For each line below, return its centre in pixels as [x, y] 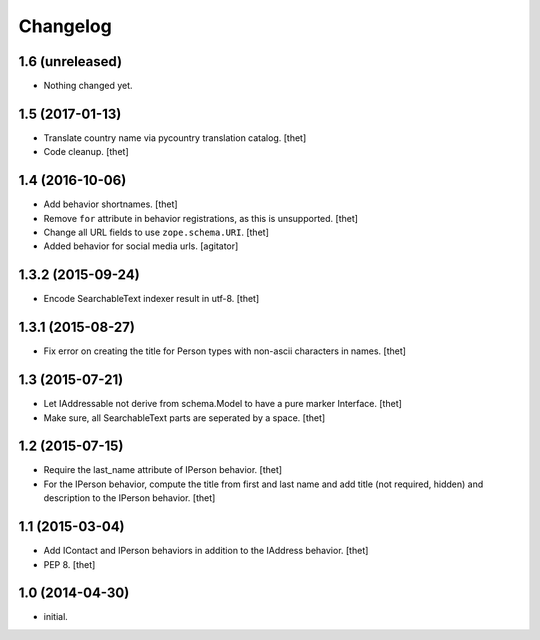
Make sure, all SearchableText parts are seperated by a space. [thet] [184, 417]
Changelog [65, 26]
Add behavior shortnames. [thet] [111, 204]
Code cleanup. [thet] [86, 152]
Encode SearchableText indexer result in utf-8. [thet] [151, 299]
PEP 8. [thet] [69, 564]
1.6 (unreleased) [70, 61]
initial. [56, 617]
